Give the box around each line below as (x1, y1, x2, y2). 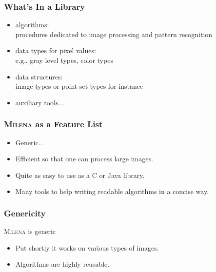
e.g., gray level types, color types (15, 55, 113, 65)
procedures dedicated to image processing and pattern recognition (15, 29, 213, 39)
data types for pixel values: (15, 45, 96, 56)
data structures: (15, 71, 63, 81)
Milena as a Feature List (4, 118, 103, 130)
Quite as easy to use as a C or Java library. (15, 170, 145, 180)
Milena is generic (4, 226, 56, 236)
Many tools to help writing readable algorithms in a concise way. (15, 186, 209, 196)
